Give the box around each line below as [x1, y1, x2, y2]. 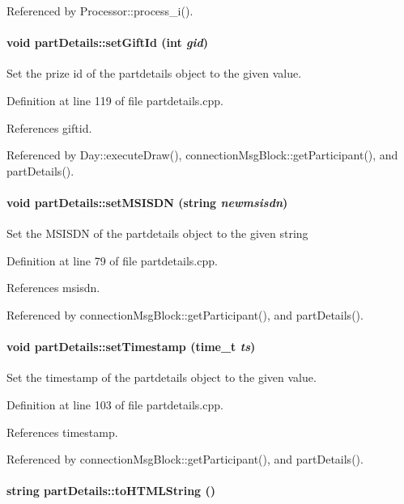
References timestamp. [6, 423, 118, 440]
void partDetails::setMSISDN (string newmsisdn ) [6, 193, 288, 210]
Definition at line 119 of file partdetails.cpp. [6, 91, 223, 108]
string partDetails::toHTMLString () [6, 482, 216, 499]
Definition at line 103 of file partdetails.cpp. [6, 396, 223, 413]
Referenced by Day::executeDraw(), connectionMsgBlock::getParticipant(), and [6, 146, 398, 163]
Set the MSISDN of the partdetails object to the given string [6, 225, 308, 242]
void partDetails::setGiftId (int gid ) [6, 34, 209, 51]
